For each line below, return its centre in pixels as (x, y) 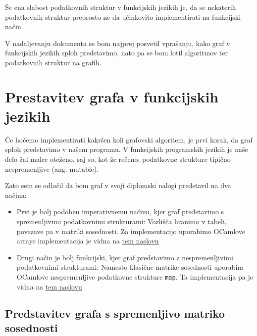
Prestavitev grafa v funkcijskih (112, 96)
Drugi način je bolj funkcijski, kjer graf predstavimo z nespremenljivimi (125, 257)
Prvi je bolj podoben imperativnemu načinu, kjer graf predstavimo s (120, 212)
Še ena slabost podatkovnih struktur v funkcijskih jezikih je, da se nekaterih (121, 7)
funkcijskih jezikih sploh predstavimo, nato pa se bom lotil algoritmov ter (117, 53)
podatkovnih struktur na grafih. (53, 62)
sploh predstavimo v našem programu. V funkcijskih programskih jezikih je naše (127, 149)
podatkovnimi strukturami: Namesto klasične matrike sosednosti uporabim (130, 267)
